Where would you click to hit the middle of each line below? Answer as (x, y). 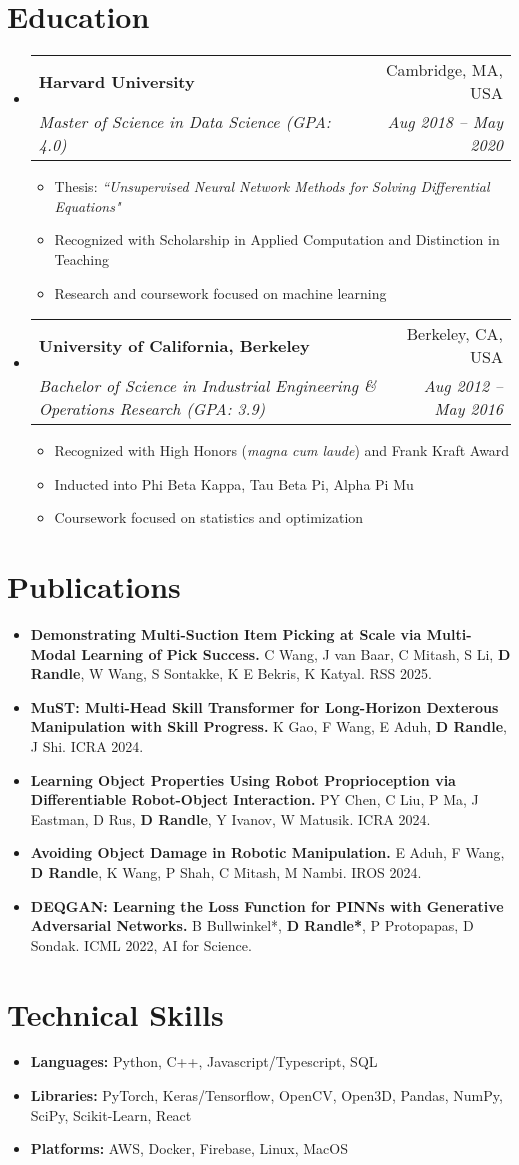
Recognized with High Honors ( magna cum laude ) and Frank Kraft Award (282, 450)
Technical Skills (115, 1013)
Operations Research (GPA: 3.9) (152, 409)
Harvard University (116, 81)
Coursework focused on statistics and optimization (209, 517)
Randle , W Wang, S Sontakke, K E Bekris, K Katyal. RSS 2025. (231, 673)
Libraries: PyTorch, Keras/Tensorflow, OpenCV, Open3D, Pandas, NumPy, (266, 1095)
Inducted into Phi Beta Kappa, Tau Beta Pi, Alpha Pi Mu (234, 483)
